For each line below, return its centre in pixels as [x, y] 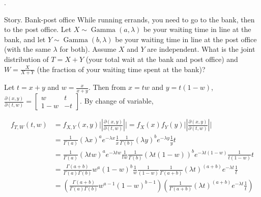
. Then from [107, 87]
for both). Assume [88, 49]
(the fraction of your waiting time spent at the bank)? [121, 69]
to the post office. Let [38, 29]
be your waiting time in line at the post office [186, 39]
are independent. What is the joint [201, 49]
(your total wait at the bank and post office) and [162, 59]
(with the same [27, 49]
